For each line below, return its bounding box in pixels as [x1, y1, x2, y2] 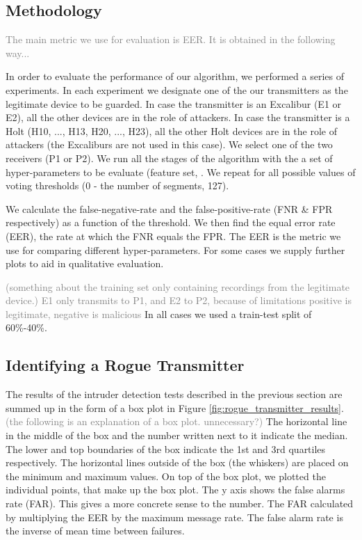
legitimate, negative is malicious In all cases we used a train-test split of [6, 306, 312, 321]
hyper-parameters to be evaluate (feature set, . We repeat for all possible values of [6, 164, 356, 179]
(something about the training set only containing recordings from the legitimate [6, 279, 350, 294]
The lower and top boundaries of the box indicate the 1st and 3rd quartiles [6, 441, 326, 456]
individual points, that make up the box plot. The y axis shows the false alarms [6, 482, 345, 497]
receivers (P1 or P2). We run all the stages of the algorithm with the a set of [6, 150, 333, 165]
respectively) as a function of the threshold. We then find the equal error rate [6, 215, 336, 230]
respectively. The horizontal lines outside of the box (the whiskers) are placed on [6, 455, 349, 470]
